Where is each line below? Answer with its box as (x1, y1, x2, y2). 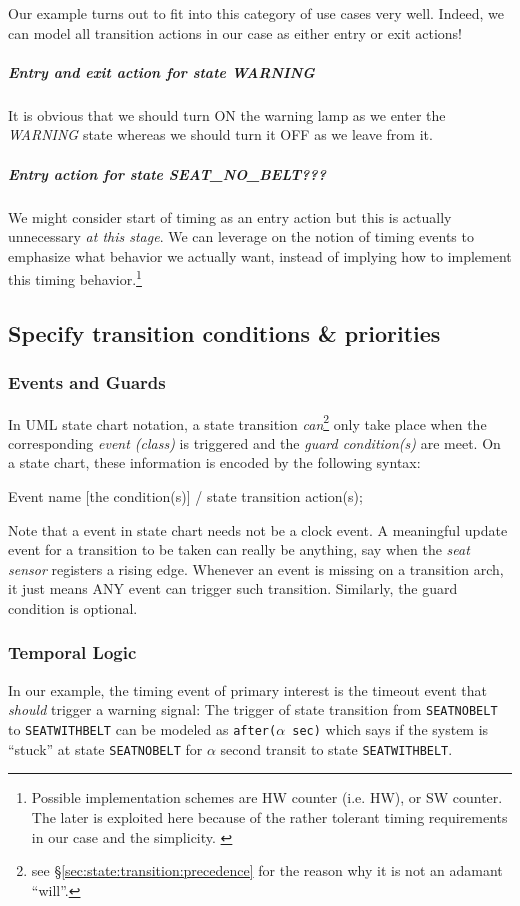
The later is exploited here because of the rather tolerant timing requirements (31, 806, 508, 827)
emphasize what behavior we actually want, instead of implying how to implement (8, 245, 512, 266)
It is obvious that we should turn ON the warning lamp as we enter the (8, 104, 446, 125)
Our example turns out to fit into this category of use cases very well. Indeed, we (8, 3, 504, 23)
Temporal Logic (8, 640, 137, 665)
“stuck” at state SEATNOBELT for (8, 738, 203, 759)
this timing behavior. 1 (8, 266, 142, 289)
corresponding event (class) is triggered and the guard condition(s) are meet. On (8, 432, 501, 453)
